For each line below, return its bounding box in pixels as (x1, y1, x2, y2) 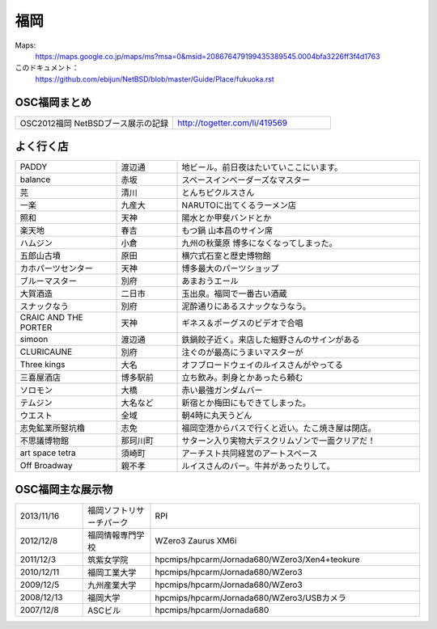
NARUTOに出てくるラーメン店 (181, 200, 297, 211)
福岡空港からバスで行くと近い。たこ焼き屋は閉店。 (181, 423, 376, 434)
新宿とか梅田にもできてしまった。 (181, 397, 312, 408)
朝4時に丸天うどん (181, 410, 252, 421)
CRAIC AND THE (19, 312, 84, 323)
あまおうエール (181, 276, 239, 287)
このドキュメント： (15, 63, 79, 73)
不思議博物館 (19, 435, 69, 446)
